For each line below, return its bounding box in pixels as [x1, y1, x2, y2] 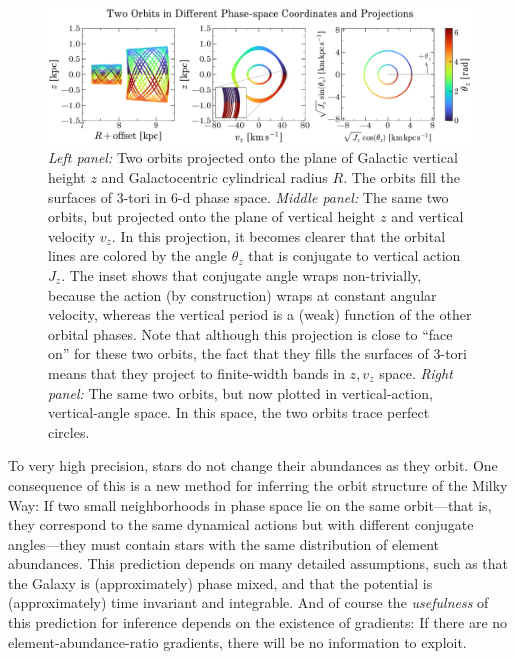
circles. [48, 421, 90, 442]
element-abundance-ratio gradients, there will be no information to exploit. [8, 631, 467, 652]
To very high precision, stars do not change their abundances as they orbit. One [8, 455, 498, 476]
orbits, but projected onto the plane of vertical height [48, 206, 376, 227]
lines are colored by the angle [48, 245, 228, 266]
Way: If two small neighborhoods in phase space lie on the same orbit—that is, [8, 494, 492, 515]
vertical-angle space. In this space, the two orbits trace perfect [48, 402, 430, 423]
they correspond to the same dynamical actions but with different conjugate [8, 514, 474, 535]
